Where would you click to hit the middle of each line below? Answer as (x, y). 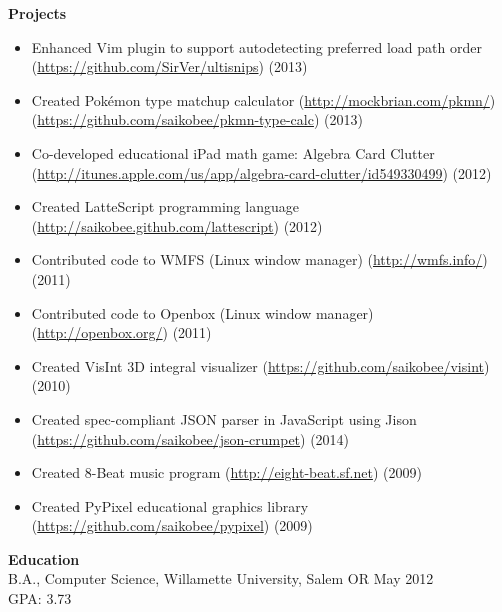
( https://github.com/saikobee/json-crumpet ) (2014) (190, 438)
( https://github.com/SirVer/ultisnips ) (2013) (169, 66)
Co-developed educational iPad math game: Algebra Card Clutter (233, 152)
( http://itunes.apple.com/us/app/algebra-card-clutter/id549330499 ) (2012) (261, 172)
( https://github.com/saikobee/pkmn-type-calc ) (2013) (197, 119)
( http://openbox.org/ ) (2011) (121, 332)
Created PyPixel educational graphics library (170, 505)
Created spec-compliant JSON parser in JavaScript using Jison (224, 418)
